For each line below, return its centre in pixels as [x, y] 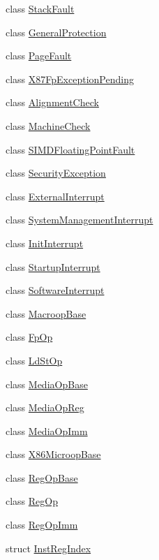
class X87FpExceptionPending [70, 79]
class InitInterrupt [45, 243]
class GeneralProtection [56, 32]
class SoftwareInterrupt [55, 290]
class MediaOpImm [47, 430]
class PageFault [39, 56]
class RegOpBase [42, 477]
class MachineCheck [48, 125]
